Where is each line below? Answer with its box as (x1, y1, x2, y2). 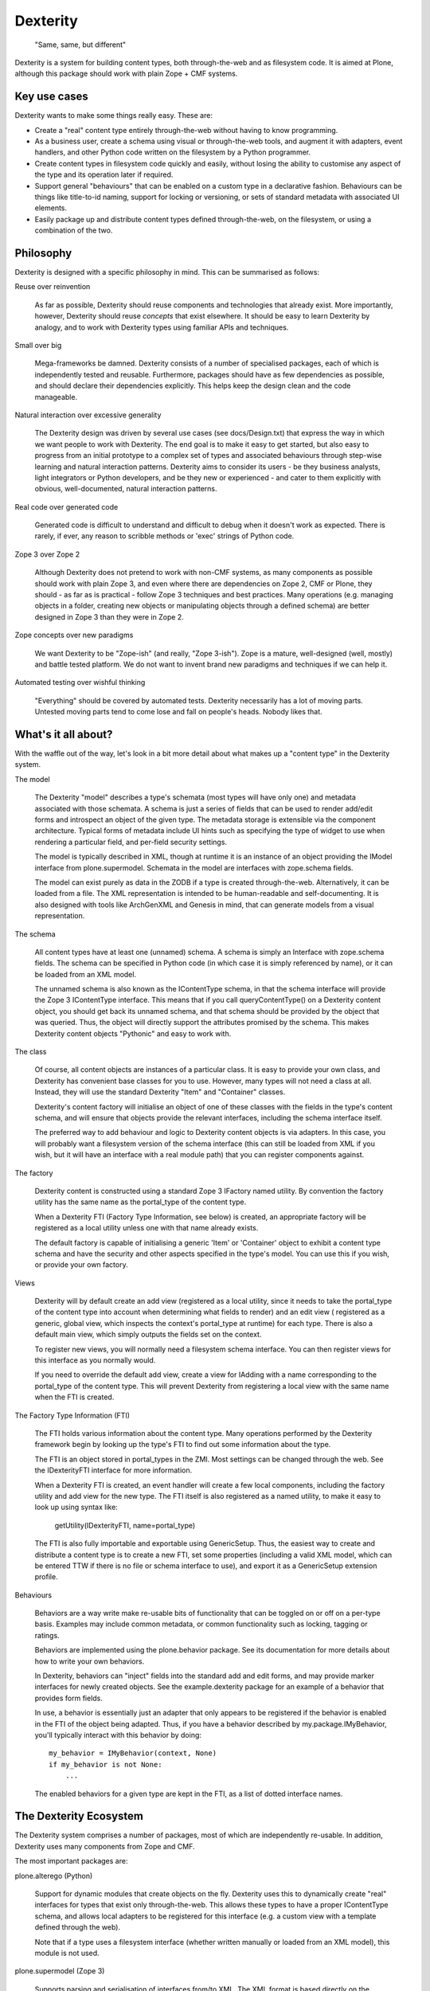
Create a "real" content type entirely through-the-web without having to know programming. (34, 125, 338, 135)
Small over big (14, 341, 62, 350)
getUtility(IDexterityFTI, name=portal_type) (54, 1520, 196, 1530)
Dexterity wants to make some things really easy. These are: (14, 111, 213, 120)
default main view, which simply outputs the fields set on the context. (34, 1330, 262, 1340)
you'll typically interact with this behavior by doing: (34, 1730, 202, 1739)
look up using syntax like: (34, 1502, 119, 1512)
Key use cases (14, 90, 89, 104)
